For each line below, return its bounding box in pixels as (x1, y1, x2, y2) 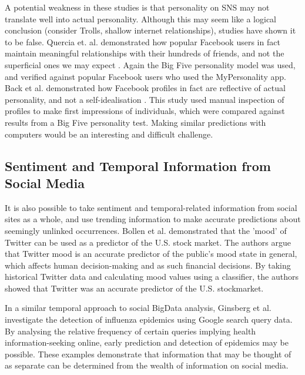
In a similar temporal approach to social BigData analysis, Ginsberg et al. (5, 302, 272, 314)
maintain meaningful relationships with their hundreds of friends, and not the (5, 47, 284, 59)
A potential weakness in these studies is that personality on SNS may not (5, 1, 270, 13)
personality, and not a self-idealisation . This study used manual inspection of (5, 93, 284, 105)
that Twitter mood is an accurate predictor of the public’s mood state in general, (5, 247, 297, 260)
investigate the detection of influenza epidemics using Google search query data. (5, 313, 293, 326)
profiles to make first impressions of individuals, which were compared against (5, 105, 285, 117)
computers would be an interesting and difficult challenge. (5, 128, 213, 140)
